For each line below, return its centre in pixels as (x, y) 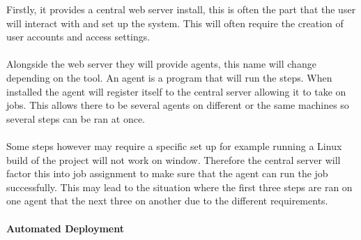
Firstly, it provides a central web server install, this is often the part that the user (181, 9)
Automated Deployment (65, 228)
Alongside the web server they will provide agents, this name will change (161, 64)
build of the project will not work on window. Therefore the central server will (174, 159)
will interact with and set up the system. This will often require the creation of (175, 23)
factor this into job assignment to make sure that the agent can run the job (167, 173)
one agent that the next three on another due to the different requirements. (167, 201)
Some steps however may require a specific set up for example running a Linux (174, 145)
